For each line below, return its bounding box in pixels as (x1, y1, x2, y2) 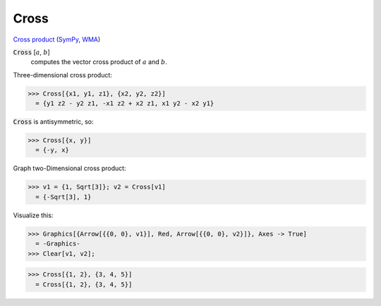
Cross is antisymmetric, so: (13, 117, 95, 126)
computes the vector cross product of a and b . (30, 58, 167, 66)
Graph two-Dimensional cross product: (13, 164, 126, 172)
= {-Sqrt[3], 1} (35, 193, 92, 200)
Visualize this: (13, 211, 54, 219)
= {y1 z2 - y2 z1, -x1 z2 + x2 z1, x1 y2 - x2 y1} (35, 99, 214, 108)
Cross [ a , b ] (13, 48, 51, 56)
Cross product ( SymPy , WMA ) (13, 35, 101, 44)
